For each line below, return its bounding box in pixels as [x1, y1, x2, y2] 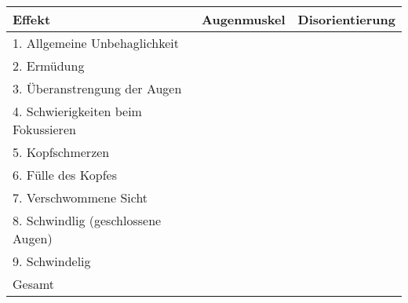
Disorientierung [297, 10, 395, 28]
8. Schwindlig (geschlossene [13, 211, 162, 229]
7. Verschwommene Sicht [13, 188, 148, 206]
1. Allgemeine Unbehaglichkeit [13, 34, 180, 52]
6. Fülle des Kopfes [13, 166, 117, 184]
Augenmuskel [202, 10, 286, 28]
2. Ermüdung [13, 57, 85, 75]
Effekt [13, 10, 51, 28]
